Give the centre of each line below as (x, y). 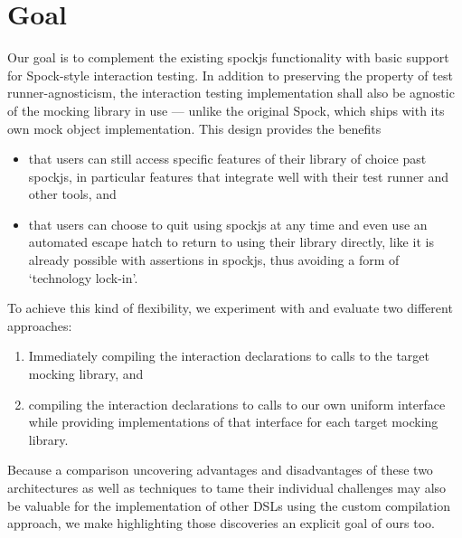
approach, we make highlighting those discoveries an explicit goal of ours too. (221, 523)
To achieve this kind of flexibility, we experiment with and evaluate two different (230, 308)
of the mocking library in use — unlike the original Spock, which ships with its (226, 110)
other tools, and (72, 194)
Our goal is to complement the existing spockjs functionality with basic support (228, 57)
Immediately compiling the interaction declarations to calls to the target (229, 356)
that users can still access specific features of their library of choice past (227, 159)
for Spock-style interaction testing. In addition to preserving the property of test (230, 75)
